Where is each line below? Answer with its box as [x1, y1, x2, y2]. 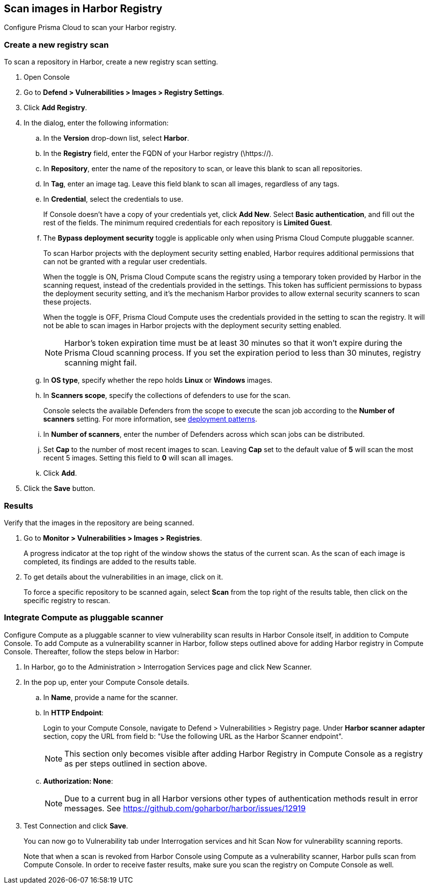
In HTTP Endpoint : [43, 708, 104, 717]
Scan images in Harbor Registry [4, 2, 163, 15]
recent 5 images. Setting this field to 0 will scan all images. [43, 454, 233, 462]
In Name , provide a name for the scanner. [43, 693, 178, 702]
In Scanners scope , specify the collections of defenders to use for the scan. [43, 391, 291, 400]
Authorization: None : [43, 776, 113, 785]
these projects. [43, 298, 91, 306]
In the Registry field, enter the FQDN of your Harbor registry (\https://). [43, 149, 273, 158]
